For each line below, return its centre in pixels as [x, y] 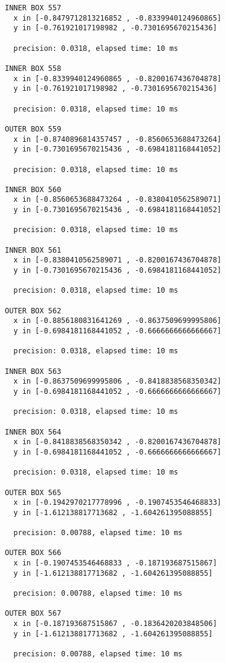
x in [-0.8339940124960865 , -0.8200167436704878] [117, 78]
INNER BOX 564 [33, 432]
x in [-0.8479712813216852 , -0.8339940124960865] [117, 18]
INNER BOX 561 [33, 250]
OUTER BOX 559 [33, 129]
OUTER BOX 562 [33, 311]
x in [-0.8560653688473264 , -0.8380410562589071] [117, 200]
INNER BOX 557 [33, 8]
